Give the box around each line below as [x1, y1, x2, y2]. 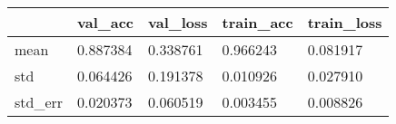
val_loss [148, 12, 208, 33]
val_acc [77, 12, 134, 33]
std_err [15, 91, 64, 112]
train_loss [307, 12, 382, 33]
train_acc [222, 12, 293, 33]
